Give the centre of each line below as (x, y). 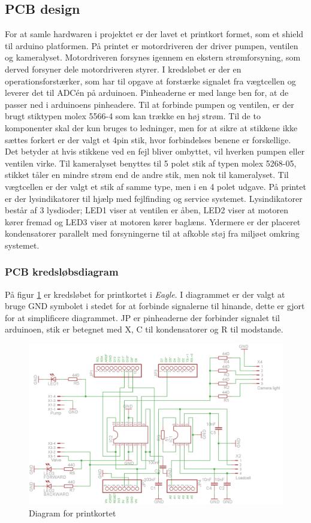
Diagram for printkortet (73, 513)
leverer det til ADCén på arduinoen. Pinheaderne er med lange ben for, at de (147, 93)
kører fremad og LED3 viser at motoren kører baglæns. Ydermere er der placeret (153, 221)
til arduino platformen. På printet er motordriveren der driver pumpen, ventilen (152, 45)
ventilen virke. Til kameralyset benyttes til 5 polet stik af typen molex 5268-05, (151, 163)
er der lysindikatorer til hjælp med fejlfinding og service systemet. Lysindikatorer (154, 198)
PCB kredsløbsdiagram (62, 272)
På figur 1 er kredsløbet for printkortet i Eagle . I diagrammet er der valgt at (145, 294)
